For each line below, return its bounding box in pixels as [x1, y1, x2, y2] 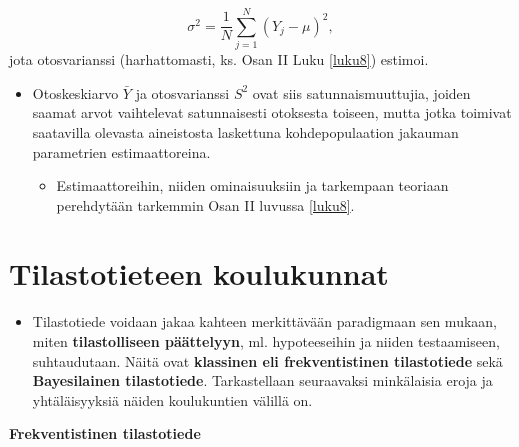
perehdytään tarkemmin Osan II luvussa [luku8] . [56, 194, 355, 215]
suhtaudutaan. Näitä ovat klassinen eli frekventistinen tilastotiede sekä [32, 350, 503, 371]
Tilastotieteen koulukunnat [9, 253, 389, 294]
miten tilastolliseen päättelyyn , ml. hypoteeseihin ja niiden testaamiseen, [32, 331, 500, 351]
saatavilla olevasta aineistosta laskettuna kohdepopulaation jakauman [32, 121, 459, 142]
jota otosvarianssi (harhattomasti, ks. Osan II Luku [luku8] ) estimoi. [9, 49, 429, 70]
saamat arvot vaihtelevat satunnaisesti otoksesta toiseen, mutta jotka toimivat [32, 102, 512, 123]
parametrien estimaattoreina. [32, 141, 211, 162]
